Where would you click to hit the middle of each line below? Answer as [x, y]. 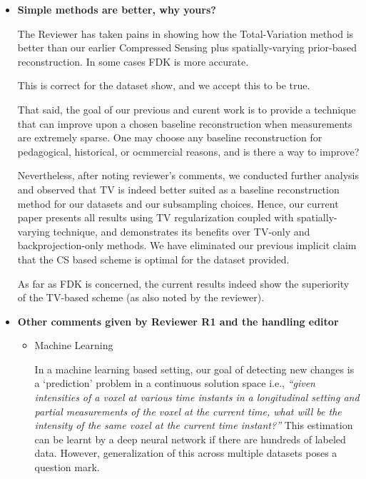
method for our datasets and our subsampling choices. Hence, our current [178, 203]
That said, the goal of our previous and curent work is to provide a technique [187, 109]
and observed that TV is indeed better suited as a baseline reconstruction [178, 189]
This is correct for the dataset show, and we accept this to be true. [164, 85]
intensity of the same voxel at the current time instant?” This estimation [194, 425]
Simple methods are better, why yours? [117, 9]
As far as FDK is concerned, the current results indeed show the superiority [183, 283]
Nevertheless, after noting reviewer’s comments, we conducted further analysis [188, 175]
